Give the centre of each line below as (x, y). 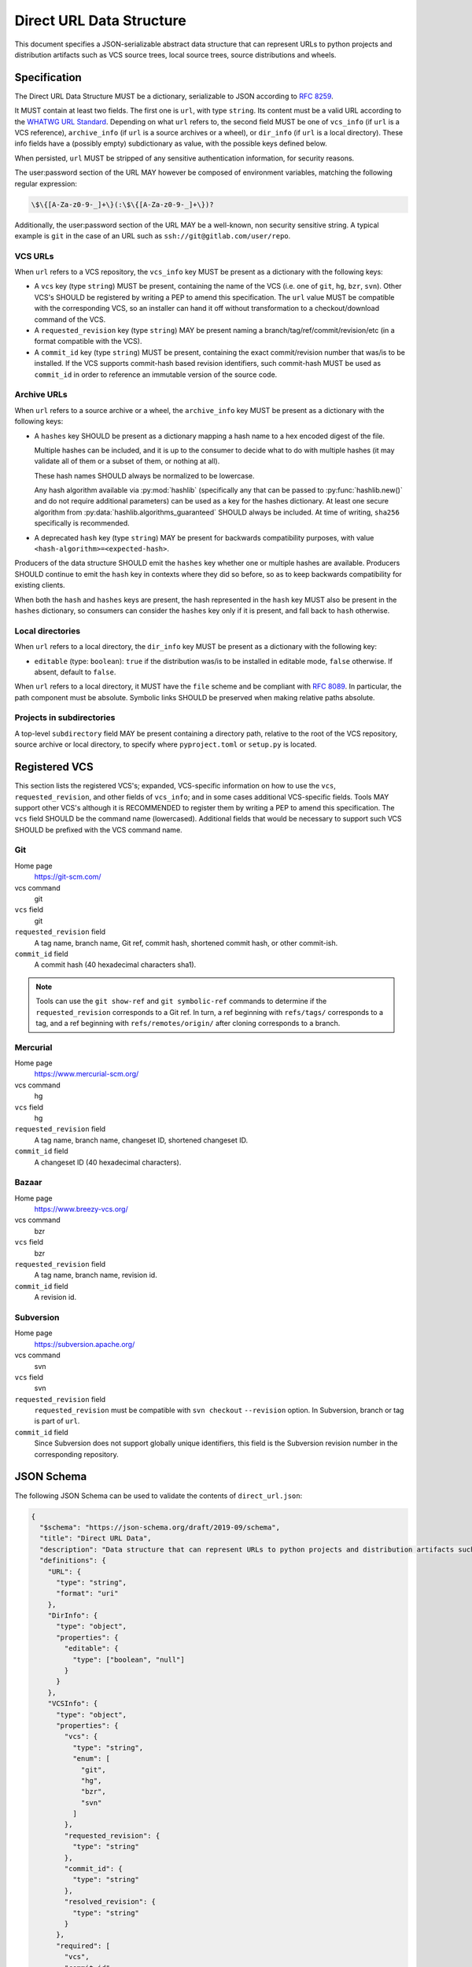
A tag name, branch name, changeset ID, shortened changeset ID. (141, 1140)
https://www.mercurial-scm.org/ (87, 1074)
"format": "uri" (87, 1594)
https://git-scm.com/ (68, 876)
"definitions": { (73, 1561)
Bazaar (28, 1183)
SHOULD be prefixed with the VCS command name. (98, 829)
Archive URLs (41, 395)
